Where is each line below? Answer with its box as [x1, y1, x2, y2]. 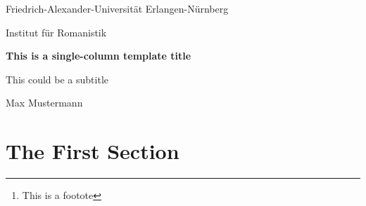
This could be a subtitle [6, 71, 108, 86]
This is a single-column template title [6, 48, 191, 63]
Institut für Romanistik [6, 25, 107, 39]
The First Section [6, 137, 179, 165]
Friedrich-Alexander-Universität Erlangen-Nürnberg [6, 1, 229, 15]
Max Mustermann [6, 95, 83, 110]
